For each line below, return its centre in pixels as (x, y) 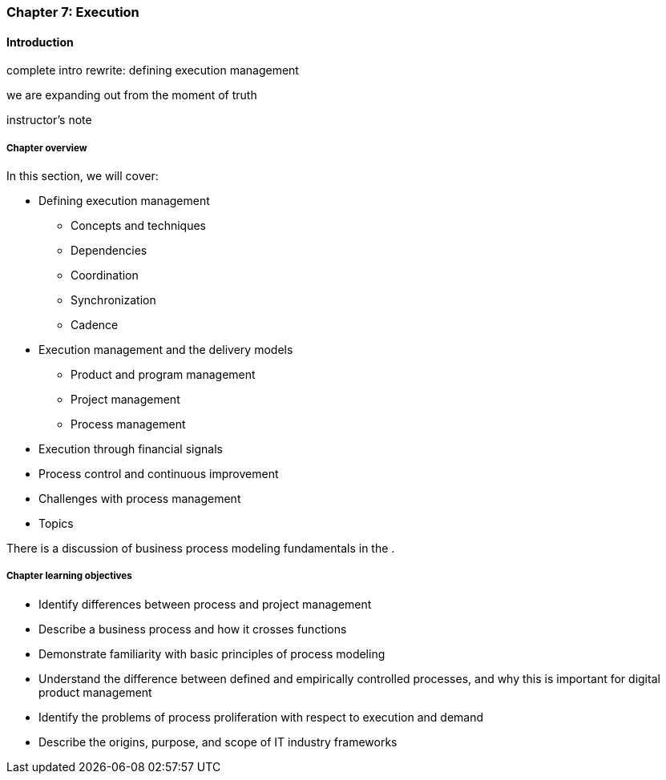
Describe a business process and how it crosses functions (193, 629)
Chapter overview (47, 148)
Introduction (40, 42)
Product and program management (163, 374)
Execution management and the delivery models (166, 350)
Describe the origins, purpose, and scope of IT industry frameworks (218, 742)
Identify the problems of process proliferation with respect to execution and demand (261, 717)
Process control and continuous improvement (159, 474)
